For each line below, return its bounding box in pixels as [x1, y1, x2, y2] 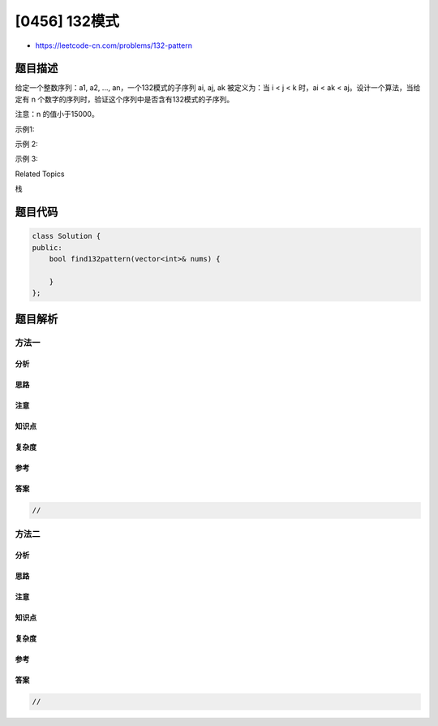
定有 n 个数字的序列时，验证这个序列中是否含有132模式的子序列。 [15, 94, 234, 104]
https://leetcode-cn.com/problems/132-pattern [35, 41, 192, 50]
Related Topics [15, 169, 65, 179]
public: [32, 243, 62, 252]
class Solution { [32, 231, 101, 241]
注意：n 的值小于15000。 [15, 110, 99, 119]
